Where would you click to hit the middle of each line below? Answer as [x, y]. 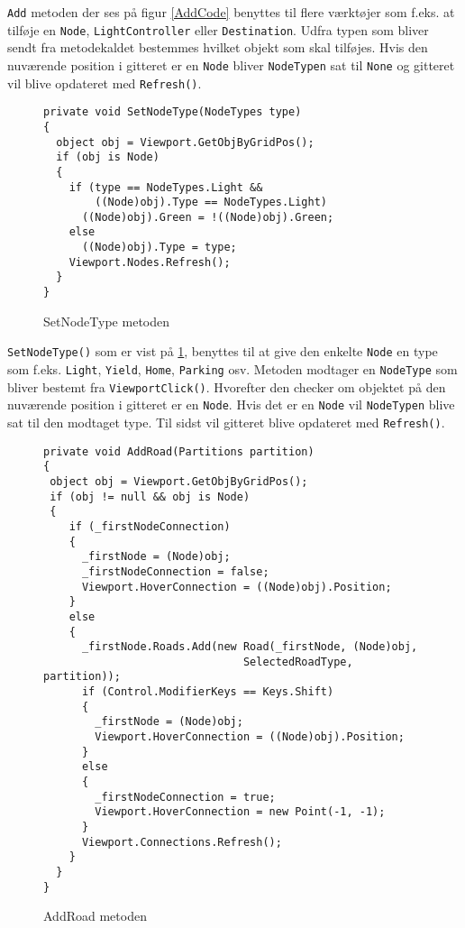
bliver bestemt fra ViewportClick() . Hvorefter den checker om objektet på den [227, 386]
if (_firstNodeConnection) [150, 526]
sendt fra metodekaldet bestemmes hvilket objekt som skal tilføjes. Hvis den [218, 47]
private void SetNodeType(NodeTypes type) [173, 112]
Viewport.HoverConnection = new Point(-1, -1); [240, 812]
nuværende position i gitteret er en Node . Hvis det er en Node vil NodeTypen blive [231, 404]
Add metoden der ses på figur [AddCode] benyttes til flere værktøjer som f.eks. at [231, 12]
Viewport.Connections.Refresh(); [182, 842]
